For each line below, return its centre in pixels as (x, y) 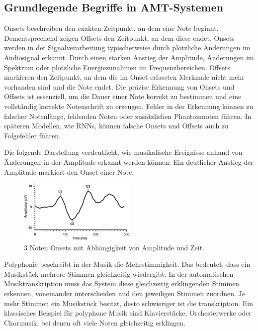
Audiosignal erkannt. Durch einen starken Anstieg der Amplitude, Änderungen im (129, 57)
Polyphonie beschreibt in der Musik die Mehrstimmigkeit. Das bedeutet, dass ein (127, 264)
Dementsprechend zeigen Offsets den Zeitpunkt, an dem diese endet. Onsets (119, 38)
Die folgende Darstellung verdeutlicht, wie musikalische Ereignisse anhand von (123, 152)
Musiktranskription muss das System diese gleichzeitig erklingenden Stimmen (122, 283)
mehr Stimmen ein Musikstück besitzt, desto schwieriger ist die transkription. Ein (129, 303)
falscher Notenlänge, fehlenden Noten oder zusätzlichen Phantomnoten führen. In (128, 116)
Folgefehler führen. (32, 135)
